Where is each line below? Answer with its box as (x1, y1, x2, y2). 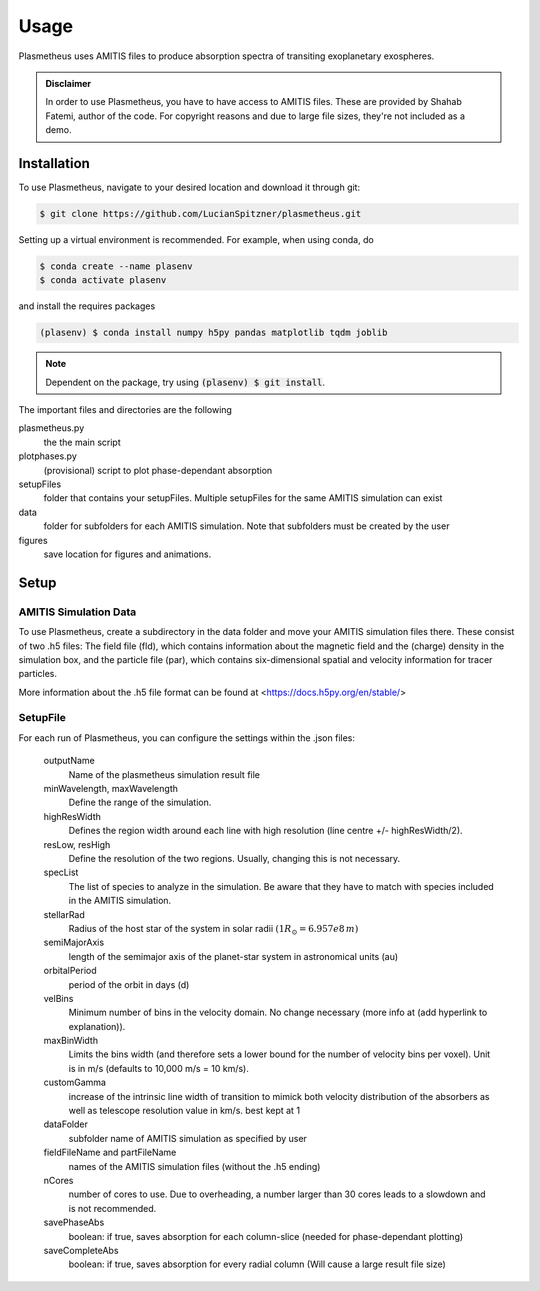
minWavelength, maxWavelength (43, 783, 179, 795)
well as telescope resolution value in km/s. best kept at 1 (68, 1105, 300, 1117)
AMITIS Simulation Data (18, 605, 137, 619)
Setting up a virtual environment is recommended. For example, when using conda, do (18, 233, 374, 245)
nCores (43, 1174, 74, 1186)
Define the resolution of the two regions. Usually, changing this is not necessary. (68, 852, 401, 864)
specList (43, 866, 79, 879)
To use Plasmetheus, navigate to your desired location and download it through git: (18, 181, 360, 194)
